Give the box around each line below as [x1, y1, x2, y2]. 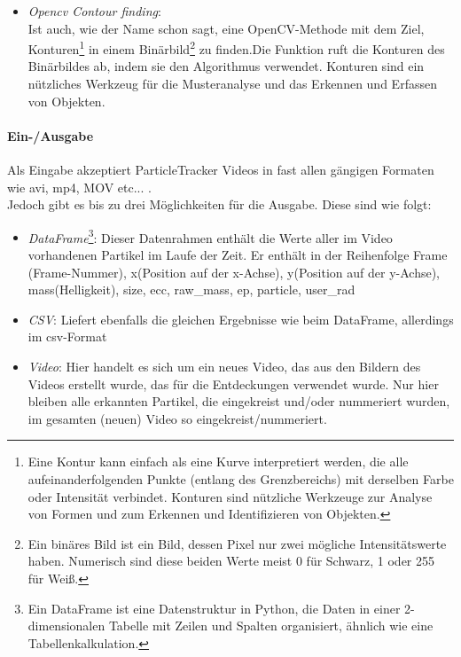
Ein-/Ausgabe [7, 126, 94, 145]
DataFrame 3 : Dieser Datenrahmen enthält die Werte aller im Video [27, 225, 393, 246]
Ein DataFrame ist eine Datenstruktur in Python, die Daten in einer [27, 598, 401, 617]
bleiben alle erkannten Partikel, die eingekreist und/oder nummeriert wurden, [27, 392, 450, 411]
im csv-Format [27, 327, 107, 346]
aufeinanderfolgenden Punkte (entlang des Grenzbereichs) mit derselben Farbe [27, 469, 454, 488]
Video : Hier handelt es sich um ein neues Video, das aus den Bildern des [27, 357, 421, 376]
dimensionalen [27, 616, 105, 635]
